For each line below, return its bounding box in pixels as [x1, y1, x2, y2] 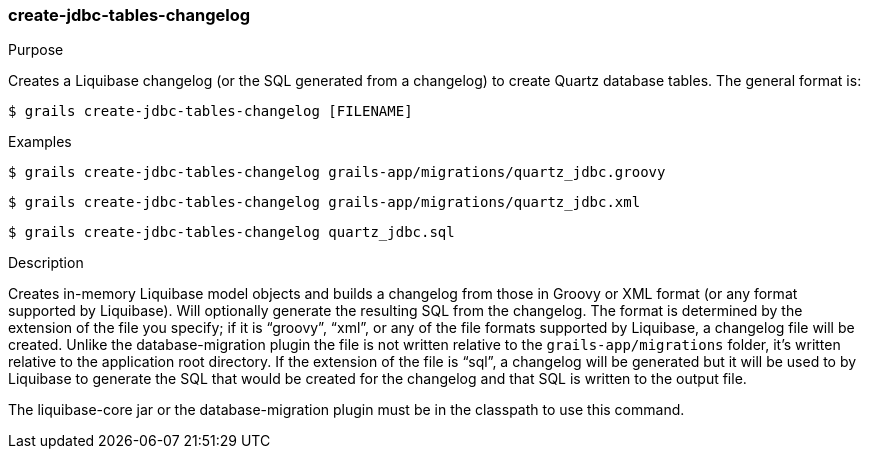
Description [8, 254, 84, 272]
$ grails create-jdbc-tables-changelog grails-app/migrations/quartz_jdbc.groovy [8, 164, 666, 181]
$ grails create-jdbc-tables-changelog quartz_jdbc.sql [8, 224, 455, 241]
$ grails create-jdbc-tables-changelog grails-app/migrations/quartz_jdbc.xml [8, 194, 641, 211]
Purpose [8, 41, 64, 59]
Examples [8, 133, 72, 151]
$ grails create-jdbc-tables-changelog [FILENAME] [8, 103, 413, 120]
